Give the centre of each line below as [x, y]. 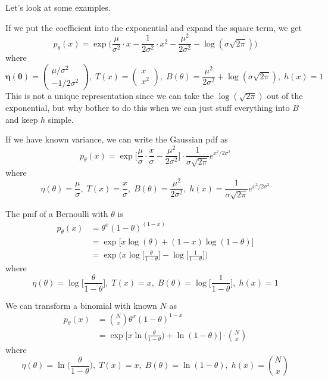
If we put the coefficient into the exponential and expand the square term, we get [154, 27]
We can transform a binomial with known [81, 305]
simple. [61, 119]
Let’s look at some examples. [58, 7]
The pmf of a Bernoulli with [57, 213]
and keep [22, 119]
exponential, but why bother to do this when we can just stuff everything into [148, 108]
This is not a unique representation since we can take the [110, 96]
